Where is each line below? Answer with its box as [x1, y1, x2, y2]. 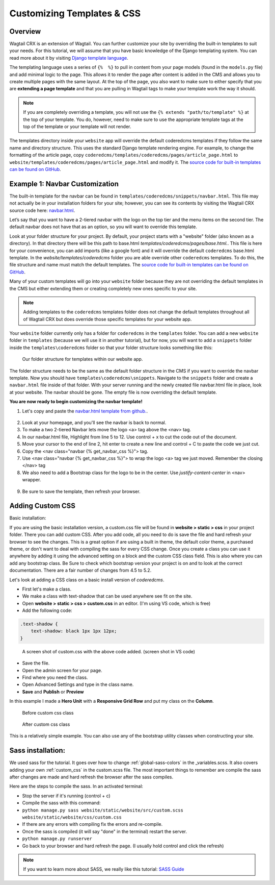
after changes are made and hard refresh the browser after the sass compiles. [9, 774, 174, 780]
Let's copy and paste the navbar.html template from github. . [22, 408, 148, 414]
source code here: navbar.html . [9, 207, 75, 213]
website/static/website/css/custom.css [22, 815, 122, 820]
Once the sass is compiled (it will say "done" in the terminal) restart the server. [22, 828, 187, 834]
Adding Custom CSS [9, 502, 76, 510]
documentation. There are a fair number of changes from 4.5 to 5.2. [9, 567, 152, 574]
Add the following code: [22, 607, 72, 613]
